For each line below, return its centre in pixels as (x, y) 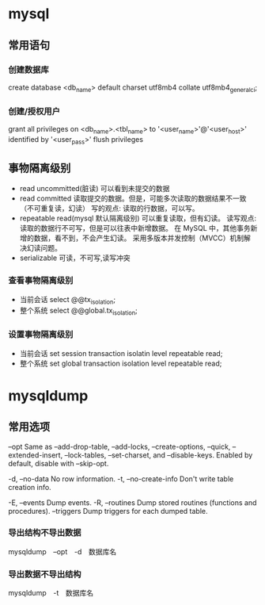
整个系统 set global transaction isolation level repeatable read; (121, 363)
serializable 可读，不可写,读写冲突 (75, 258)
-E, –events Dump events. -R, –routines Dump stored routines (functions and (132, 502)
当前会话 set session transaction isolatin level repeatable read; (121, 353)
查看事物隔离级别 (41, 281)
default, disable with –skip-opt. (59, 463)
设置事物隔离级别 (41, 335)
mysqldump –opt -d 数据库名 (62, 551)
